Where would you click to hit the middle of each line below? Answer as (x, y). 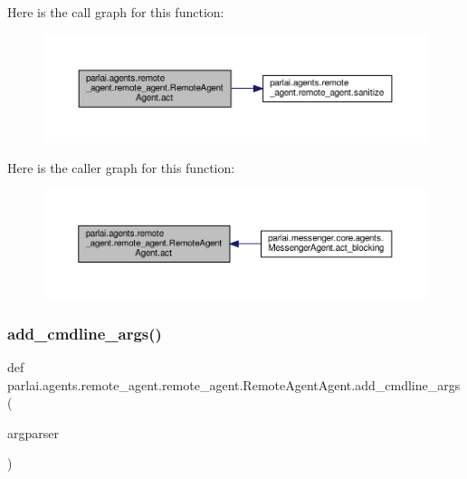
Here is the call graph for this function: (116, 12)
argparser (33, 432)
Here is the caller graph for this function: (121, 168)
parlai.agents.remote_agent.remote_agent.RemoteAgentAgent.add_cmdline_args (234, 384)
